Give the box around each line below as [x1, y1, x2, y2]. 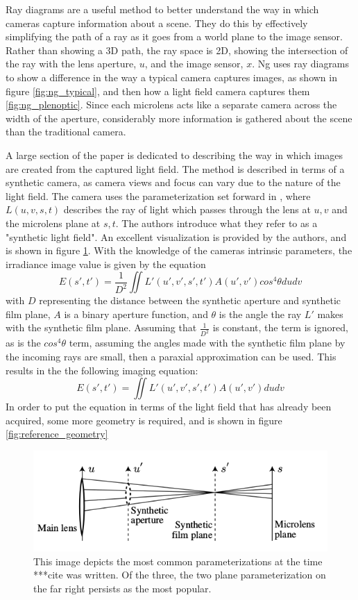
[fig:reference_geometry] [6, 426, 108, 441]
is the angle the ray [219, 306, 302, 321]
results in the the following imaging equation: [6, 362, 198, 377]
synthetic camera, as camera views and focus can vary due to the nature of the [6, 175, 341, 190]
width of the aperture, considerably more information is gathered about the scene [6, 110, 352, 125]
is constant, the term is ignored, [212, 320, 348, 335]
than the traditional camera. [6, 124, 126, 139]
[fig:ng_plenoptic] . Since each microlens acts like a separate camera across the [6, 97, 337, 112]
